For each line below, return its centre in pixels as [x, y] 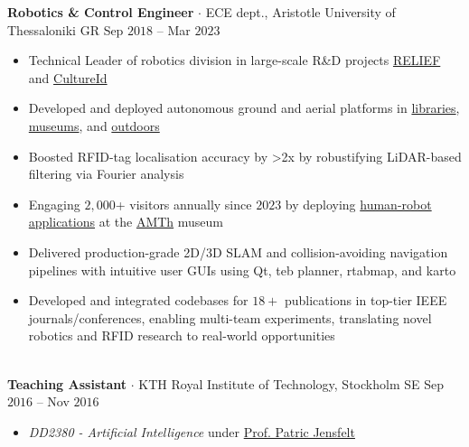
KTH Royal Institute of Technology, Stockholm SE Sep [291, 383]
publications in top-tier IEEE [366, 300]
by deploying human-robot [358, 204]
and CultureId [68, 77]
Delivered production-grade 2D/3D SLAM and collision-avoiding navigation [238, 251]
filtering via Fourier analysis [106, 174]
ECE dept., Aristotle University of [300, 12]
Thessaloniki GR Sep [66, 29]
